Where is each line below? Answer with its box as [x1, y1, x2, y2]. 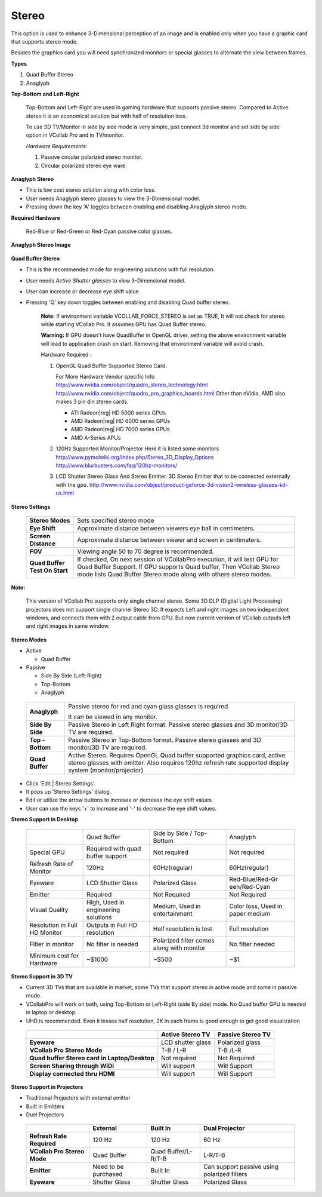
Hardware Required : [41, 351, 92, 358]
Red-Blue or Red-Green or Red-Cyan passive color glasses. [26, 228, 173, 235]
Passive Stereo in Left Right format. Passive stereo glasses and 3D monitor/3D [67, 720, 288, 729]
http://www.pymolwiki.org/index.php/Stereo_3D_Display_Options [55, 453, 214, 461]
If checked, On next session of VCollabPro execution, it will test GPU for [77, 555, 279, 563]
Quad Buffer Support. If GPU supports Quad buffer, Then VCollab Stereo [77, 562, 280, 570]
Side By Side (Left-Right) [41, 672, 102, 679]
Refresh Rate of [29, 860, 74, 868]
